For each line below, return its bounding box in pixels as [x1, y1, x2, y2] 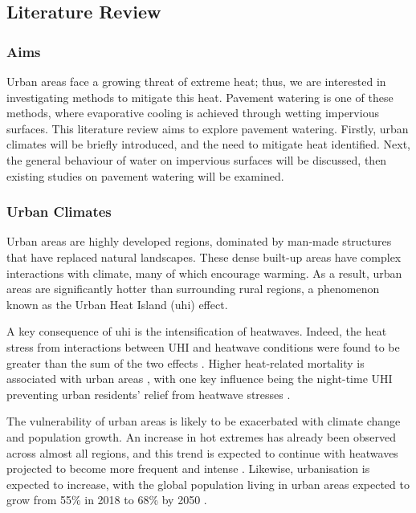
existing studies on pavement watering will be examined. [6, 167, 284, 184]
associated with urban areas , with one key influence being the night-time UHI [6, 370, 393, 387]
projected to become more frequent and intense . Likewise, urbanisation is [6, 460, 370, 477]
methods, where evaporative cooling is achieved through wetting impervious [6, 104, 379, 121]
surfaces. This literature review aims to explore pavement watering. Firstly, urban [6, 120, 409, 136]
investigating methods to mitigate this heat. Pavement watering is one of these [6, 88, 394, 105]
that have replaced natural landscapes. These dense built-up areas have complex [6, 248, 402, 265]
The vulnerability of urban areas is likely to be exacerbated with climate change [6, 413, 401, 430]
